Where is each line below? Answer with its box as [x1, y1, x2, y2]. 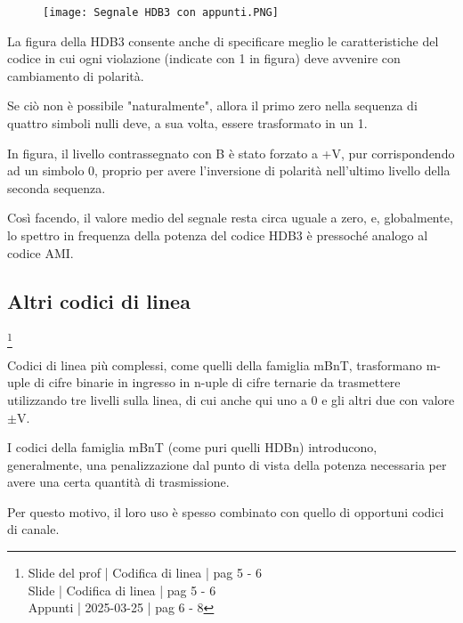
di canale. [7, 520, 60, 538]
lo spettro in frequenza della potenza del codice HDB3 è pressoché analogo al [7, 226, 428, 244]
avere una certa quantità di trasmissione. [7, 473, 230, 491]
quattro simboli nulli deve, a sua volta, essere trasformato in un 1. [7, 114, 368, 133]
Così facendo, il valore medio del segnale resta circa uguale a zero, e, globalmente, [7, 208, 453, 227]
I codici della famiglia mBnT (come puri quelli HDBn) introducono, [7, 438, 378, 457]
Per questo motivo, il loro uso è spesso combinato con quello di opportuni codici [7, 502, 444, 521]
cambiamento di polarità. [7, 66, 144, 85]
